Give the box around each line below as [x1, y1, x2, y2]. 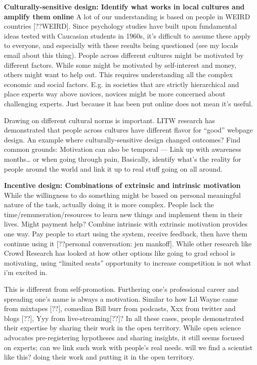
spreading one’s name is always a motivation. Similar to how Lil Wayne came [4, 293, 238, 304]
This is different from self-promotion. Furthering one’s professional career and [4, 284, 239, 294]
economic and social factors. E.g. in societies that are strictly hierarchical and [4, 79, 239, 89]
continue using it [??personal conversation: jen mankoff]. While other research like [4, 238, 252, 248]
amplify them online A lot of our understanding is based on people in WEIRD [4, 11, 250, 21]
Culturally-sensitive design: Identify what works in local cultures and [4, 1, 245, 11]
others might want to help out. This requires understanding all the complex [4, 69, 233, 80]
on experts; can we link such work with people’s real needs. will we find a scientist [4, 342, 253, 352]
